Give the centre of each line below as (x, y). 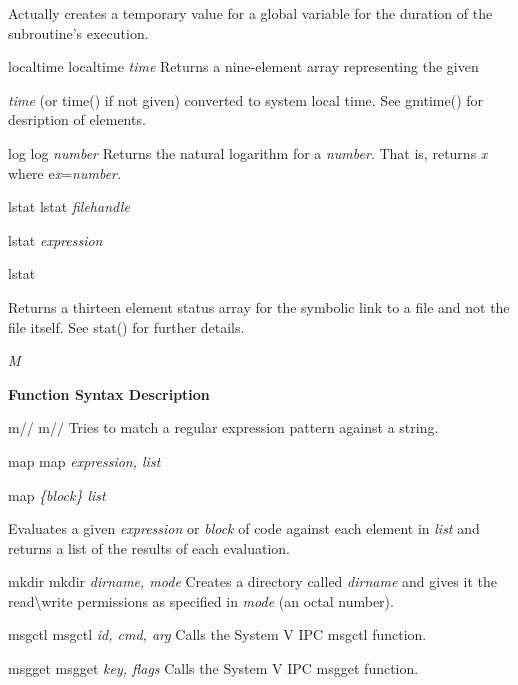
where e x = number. (65, 172)
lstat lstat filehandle (69, 206)
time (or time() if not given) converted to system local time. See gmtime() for (246, 99)
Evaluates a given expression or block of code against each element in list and (244, 528)
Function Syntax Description (109, 393)
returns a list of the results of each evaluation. (149, 547)
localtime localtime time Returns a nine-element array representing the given (243, 66)
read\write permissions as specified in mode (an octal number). (201, 600)
